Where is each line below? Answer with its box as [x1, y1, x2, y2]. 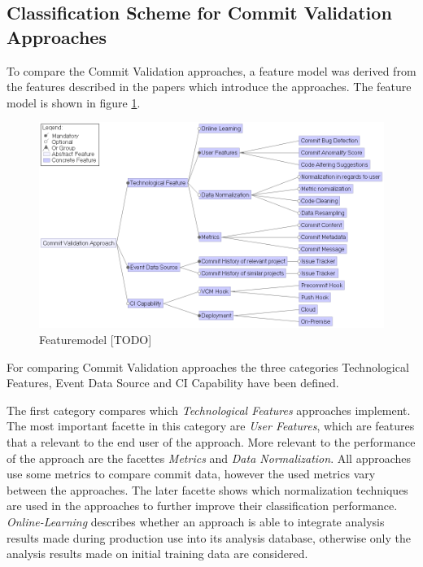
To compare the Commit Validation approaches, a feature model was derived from [7, 62, 416, 79]
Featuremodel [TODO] [39, 330, 152, 347]
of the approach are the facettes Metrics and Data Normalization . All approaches [7, 449, 412, 466]
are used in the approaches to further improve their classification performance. [7, 497, 398, 514]
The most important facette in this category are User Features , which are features [7, 417, 415, 434]
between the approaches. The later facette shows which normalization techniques [7, 481, 408, 498]
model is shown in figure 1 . [7, 94, 141, 111]
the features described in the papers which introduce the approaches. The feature [7, 78, 412, 95]
